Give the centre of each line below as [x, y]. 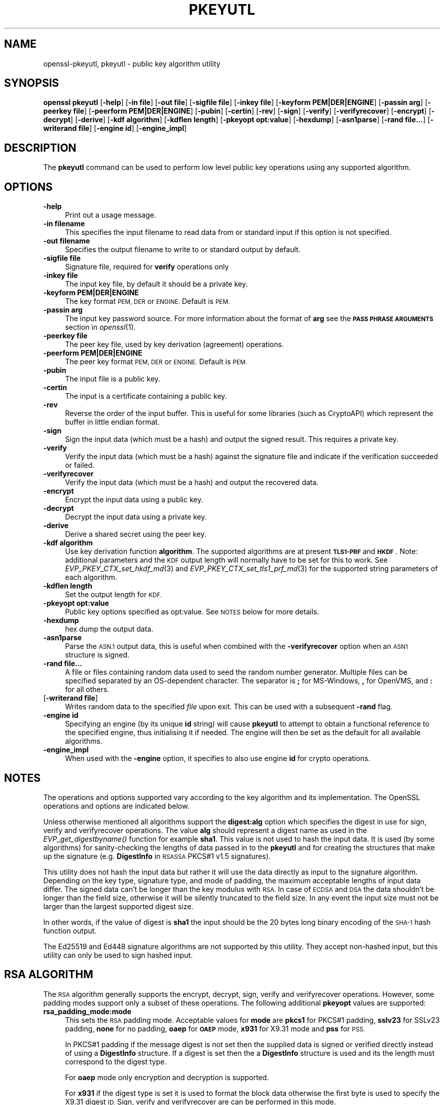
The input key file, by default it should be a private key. [156, 284]
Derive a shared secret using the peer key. [136, 534]
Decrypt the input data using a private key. [136, 517]
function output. [70, 930]
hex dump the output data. [109, 629]
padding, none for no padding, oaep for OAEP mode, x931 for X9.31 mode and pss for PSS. [215, 1028]
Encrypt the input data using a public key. [134, 500]
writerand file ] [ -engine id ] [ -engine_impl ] [115, 128]
